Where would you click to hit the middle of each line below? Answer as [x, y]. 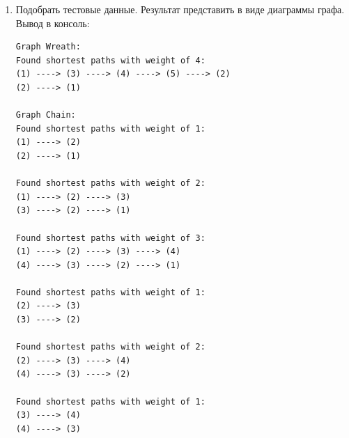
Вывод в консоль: [53, 23]
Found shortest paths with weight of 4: [110, 60]
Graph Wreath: [48, 47]
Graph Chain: [46, 115]
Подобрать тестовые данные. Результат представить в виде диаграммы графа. [180, 9]
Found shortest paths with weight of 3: [110, 238]
